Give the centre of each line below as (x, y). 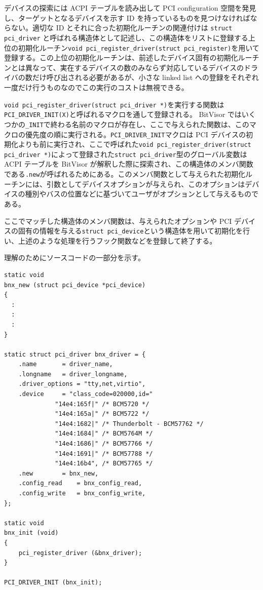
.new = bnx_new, (59, 473)
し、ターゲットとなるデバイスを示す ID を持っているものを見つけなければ (127, 17)
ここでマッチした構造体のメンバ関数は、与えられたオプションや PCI (118, 221)
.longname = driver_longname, (73, 374)
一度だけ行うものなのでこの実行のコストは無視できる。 (96, 87)
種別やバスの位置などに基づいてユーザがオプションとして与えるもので (142, 194)
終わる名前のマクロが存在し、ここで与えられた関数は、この (150, 124)
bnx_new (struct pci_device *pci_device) (75, 285)
